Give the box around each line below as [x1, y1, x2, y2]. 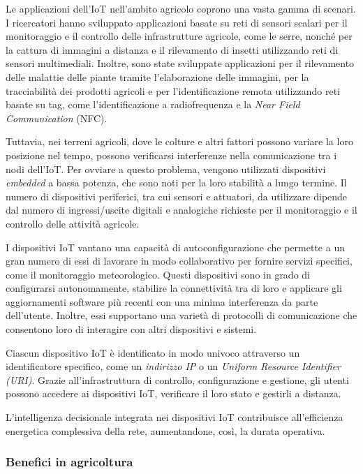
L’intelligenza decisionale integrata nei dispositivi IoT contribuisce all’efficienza [6, 410, 343, 424]
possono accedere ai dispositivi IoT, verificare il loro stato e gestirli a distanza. [6, 386, 341, 401]
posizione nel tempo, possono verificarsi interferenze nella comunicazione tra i [6, 147, 337, 162]
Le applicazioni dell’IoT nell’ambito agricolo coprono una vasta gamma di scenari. [6, 1, 356, 15]
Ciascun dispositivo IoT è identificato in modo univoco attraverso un [6, 345, 300, 360]
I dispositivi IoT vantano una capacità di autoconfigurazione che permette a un [6, 239, 345, 254]
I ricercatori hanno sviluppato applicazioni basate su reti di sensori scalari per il [6, 15, 348, 29]
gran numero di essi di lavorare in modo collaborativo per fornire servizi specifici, [6, 253, 353, 268]
